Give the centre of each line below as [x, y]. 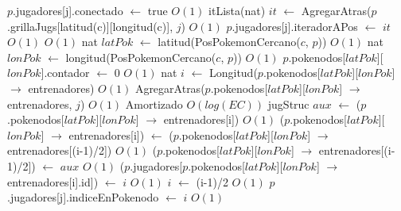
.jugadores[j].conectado [68, 10]
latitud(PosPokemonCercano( [229, 42]
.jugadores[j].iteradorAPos [295, 26]
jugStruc [288, 104]
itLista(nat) [237, 10]
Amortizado [154, 104]
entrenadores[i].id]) [53, 181]
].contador [65, 73]
